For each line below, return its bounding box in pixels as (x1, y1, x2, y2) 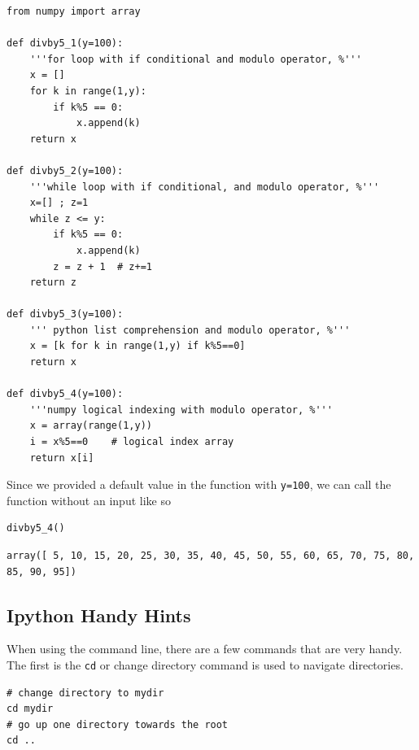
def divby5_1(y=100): (7, 37, 124, 50)
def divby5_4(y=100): (7, 388, 124, 400)
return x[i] (29, 451, 94, 464)
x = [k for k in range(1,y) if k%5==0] (29, 340, 246, 352)
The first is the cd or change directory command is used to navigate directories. (7, 656, 404, 674)
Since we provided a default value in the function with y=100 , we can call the (7, 476, 391, 493)
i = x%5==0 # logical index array (29, 436, 234, 448)
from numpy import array (7, 6, 141, 17)
